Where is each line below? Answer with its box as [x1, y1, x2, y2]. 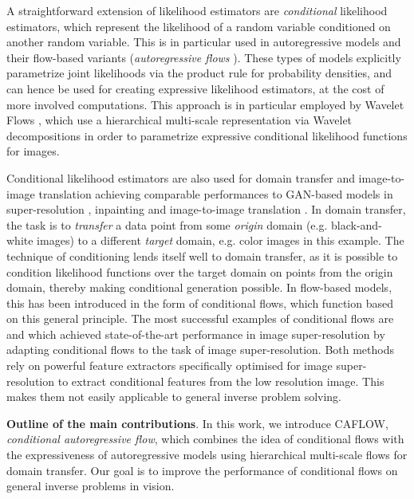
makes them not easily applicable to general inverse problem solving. [6, 388, 342, 405]
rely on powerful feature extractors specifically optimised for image [6, 357, 333, 374]
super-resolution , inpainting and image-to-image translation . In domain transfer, [6, 201, 406, 218]
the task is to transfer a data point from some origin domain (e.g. [6, 216, 328, 233]
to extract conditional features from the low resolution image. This [57, 372, 384, 389]
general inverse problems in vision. [6, 477, 175, 494]
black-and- [331, 216, 382, 233]
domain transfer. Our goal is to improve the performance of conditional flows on [6, 462, 398, 478]
